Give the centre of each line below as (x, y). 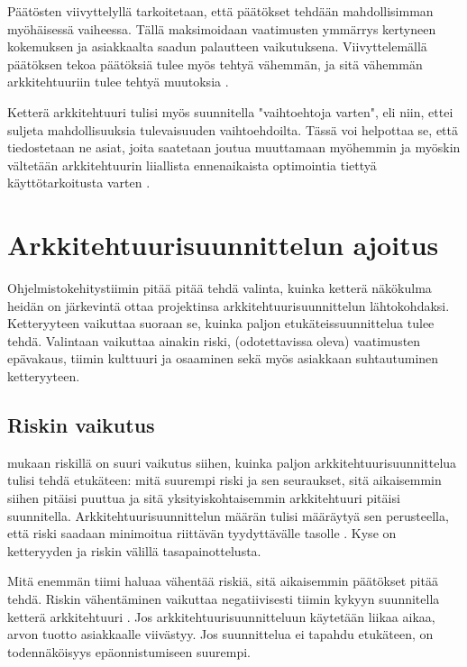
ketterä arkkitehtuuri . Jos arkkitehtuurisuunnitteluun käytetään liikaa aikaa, (221, 616)
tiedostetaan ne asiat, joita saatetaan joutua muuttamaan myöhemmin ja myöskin (234, 147)
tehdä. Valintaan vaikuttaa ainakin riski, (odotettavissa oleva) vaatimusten (214, 340)
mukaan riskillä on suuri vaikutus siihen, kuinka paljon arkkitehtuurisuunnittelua (232, 462)
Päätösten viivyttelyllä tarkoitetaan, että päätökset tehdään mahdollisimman (220, 11)
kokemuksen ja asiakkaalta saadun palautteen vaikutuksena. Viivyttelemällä (217, 46)
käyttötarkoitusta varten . (79, 183)
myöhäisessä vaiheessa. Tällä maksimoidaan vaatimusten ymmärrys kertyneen (222, 28)
